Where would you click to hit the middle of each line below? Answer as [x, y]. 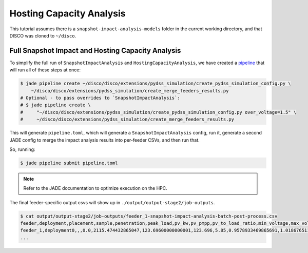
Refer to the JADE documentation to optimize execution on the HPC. [95, 188]
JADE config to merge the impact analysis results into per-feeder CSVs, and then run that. [104, 140]
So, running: [22, 149]
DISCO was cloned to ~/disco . [43, 35]
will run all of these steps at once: [45, 70]
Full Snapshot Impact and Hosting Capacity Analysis [95, 51]
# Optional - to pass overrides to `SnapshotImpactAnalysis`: [100, 98]
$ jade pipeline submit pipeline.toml [69, 163]
